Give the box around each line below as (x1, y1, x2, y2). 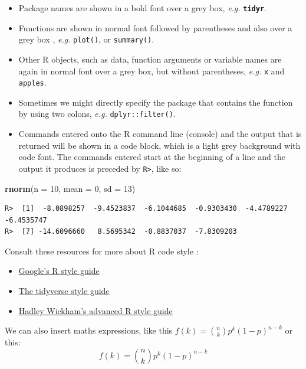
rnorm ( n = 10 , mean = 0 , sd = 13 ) (5, 182, 136, 194)
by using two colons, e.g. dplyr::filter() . (18, 107, 176, 120)
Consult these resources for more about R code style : (5, 244, 199, 257)
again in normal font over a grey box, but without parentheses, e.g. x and (18, 64, 285, 77)
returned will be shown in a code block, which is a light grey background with (18, 139, 301, 151)
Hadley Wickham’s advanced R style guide (18, 304, 173, 316)
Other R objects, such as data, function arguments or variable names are (18, 53, 282, 65)
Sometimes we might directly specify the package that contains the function (18, 96, 293, 108)
